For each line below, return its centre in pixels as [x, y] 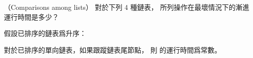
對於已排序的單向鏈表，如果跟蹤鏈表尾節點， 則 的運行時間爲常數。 [113, 49]
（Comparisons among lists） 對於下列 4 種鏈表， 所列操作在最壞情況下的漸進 [127, 7]
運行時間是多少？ [31, 16]
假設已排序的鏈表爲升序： [45, 33]
